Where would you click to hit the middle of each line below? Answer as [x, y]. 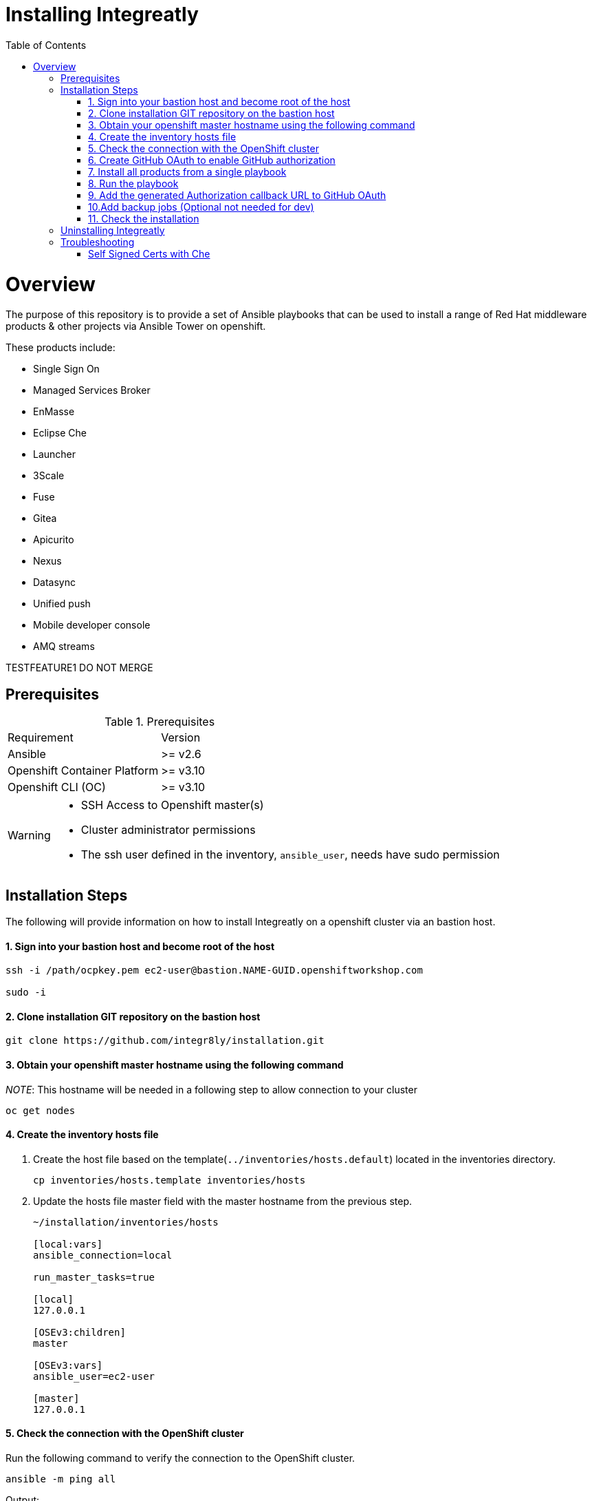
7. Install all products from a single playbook [187, 171]
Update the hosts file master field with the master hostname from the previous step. [222, 1201]
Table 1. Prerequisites [160, 722]
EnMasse [54, 412]
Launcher [55, 454]
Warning [29, 836]
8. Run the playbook [133, 183]
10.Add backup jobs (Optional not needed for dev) [201, 207]
